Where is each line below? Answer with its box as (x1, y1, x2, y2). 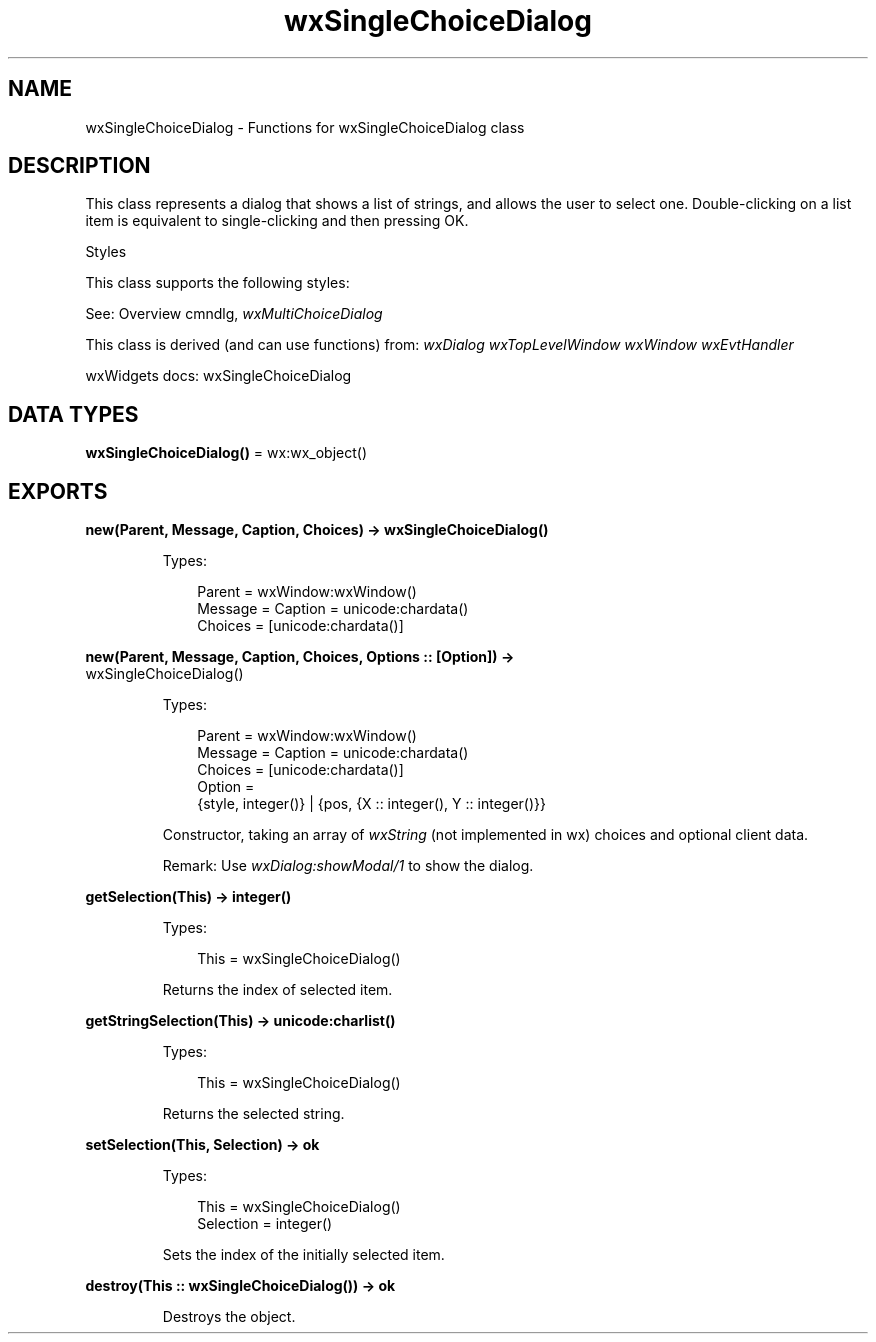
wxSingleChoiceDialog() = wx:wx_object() (85, 444, 367, 462)
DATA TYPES (8, 401, 139, 427)
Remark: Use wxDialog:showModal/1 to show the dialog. (162, 857, 534, 875)
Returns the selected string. (162, 1105, 345, 1123)
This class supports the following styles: (85, 274, 350, 292)
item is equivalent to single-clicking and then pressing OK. (85, 212, 469, 230)
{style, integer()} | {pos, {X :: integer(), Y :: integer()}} (197, 795, 546, 813)
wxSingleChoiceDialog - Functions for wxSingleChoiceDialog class (85, 118, 525, 136)
